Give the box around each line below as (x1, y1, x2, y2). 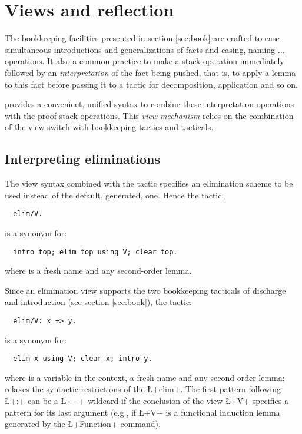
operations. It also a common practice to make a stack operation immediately (5, 55, 284, 67)
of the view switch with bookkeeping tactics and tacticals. (5, 121, 214, 133)
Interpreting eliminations (5, 150, 160, 168)
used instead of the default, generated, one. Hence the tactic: (5, 188, 224, 201)
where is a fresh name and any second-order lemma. (5, 264, 192, 277)
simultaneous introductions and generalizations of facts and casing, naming (5, 43, 276, 55)
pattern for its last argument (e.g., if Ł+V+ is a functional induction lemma (5, 406, 280, 418)
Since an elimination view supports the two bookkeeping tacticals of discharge (5, 284, 286, 296)
